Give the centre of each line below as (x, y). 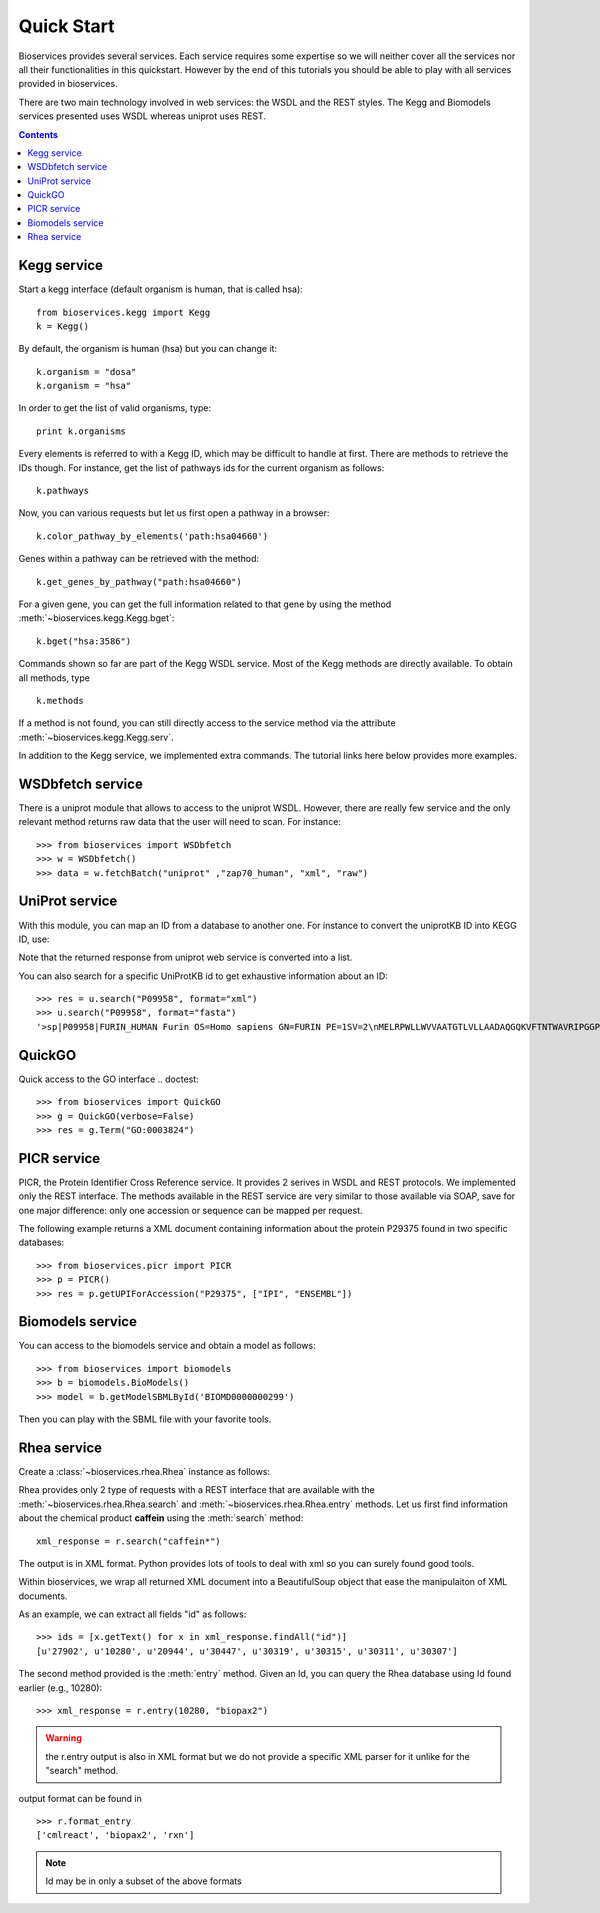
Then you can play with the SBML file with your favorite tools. (145, 1419)
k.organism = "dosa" (86, 371)
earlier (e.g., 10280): (60, 1687)
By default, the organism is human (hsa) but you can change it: (148, 349)
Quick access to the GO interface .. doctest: (108, 1079)
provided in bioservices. (68, 84)
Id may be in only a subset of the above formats (143, 1881)
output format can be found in (80, 1798)
